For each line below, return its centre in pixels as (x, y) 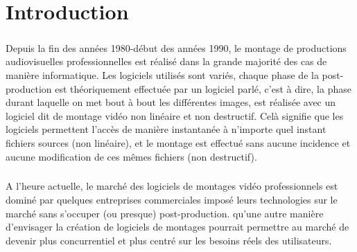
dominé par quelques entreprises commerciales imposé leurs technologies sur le (172, 200)
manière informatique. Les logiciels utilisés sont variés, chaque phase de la (162, 74)
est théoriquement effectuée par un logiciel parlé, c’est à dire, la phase (203, 88)
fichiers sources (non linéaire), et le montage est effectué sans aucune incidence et (178, 142)
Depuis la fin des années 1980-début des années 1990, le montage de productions (176, 47)
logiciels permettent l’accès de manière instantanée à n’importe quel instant (166, 129)
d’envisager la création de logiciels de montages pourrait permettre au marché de (177, 227)
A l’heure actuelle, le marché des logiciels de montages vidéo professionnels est (172, 186)
